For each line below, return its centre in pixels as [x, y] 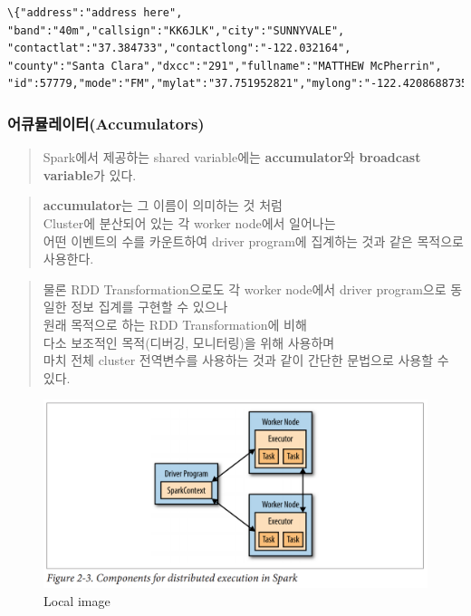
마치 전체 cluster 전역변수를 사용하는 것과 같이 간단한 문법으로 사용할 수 [246, 360]
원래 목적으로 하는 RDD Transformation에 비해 [175, 324]
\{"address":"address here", [95, 13]
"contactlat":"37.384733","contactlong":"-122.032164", [179, 48]
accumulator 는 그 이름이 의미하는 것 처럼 [163, 205]
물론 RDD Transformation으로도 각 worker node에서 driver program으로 [245, 289]
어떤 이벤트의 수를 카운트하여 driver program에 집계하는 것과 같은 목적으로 [253, 241]
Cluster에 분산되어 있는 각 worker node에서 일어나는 [189, 222]
